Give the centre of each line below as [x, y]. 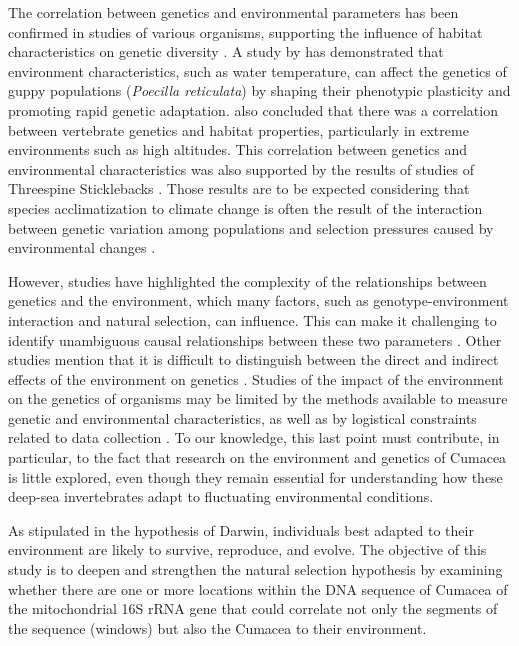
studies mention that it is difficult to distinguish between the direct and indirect [253, 359]
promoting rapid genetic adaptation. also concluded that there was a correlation [253, 109]
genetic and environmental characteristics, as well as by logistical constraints [242, 417]
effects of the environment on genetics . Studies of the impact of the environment [256, 378]
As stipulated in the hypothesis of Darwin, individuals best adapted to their [241, 529]
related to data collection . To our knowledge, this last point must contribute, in [254, 437]
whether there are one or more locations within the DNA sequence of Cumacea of [258, 588]
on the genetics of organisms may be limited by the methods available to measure [258, 398]
